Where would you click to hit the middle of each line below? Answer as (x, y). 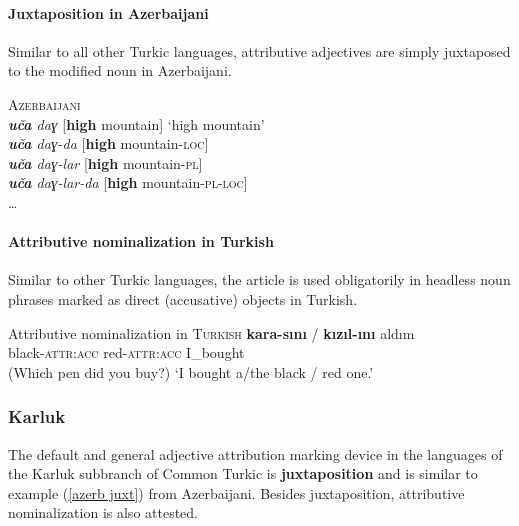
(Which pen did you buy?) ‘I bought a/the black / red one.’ (191, 371)
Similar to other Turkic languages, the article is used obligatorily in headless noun (259, 279)
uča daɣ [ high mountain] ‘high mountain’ (136, 123)
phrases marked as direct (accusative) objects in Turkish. (183, 298)
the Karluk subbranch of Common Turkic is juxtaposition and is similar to (243, 473)
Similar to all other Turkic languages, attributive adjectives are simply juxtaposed (259, 50)
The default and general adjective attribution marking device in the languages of (255, 453)
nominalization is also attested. (103, 512)
